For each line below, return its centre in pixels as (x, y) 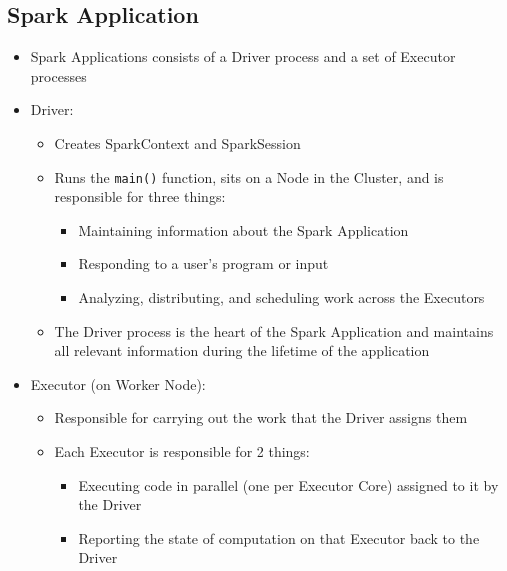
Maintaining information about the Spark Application (243, 229)
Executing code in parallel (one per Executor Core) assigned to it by (288, 484)
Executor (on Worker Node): (118, 383)
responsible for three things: (140, 196)
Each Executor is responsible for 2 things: (182, 450)
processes (58, 75)
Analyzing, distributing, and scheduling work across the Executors (281, 297)
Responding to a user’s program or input (203, 263)
